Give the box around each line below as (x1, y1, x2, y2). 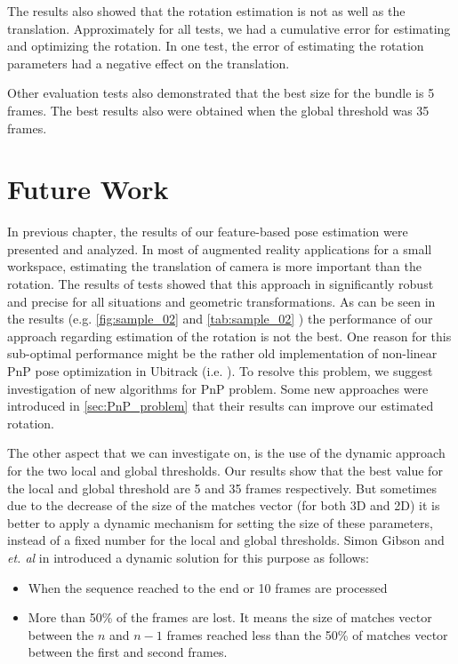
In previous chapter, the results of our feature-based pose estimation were (7, 222, 408, 241)
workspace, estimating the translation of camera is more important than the (7, 257, 422, 276)
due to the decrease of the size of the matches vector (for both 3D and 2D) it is (7, 496, 440, 515)
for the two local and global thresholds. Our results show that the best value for (7, 461, 443, 479)
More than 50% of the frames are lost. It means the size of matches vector (28, 608, 432, 627)
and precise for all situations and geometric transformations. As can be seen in (7, 292, 436, 310)
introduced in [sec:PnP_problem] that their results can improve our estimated (7, 396, 434, 415)
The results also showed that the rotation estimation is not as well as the (7, 2, 406, 20)
